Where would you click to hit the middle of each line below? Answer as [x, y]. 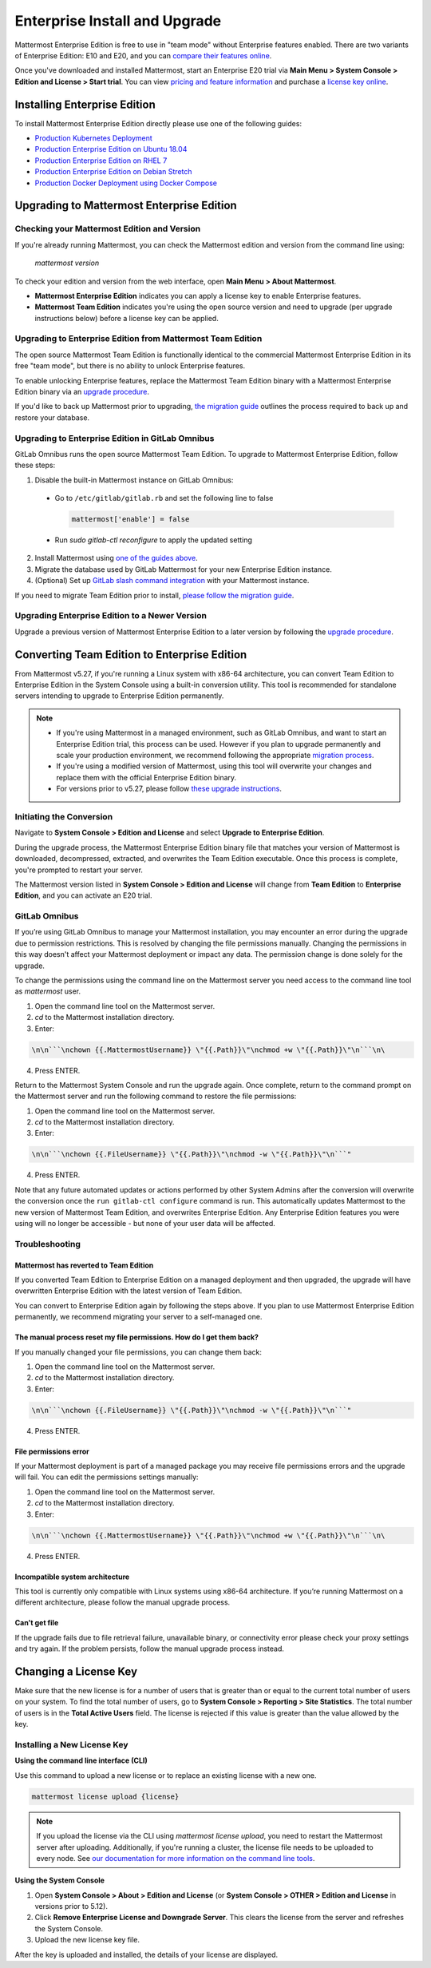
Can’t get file [37, 1623]
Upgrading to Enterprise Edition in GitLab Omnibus [115, 438]
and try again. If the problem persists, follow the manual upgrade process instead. [150, 1649]
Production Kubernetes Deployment [94, 138]
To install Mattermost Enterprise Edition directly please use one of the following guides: [158, 123]
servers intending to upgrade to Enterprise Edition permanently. [119, 696]
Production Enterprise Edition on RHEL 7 [101, 161]
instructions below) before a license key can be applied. [127, 318]
